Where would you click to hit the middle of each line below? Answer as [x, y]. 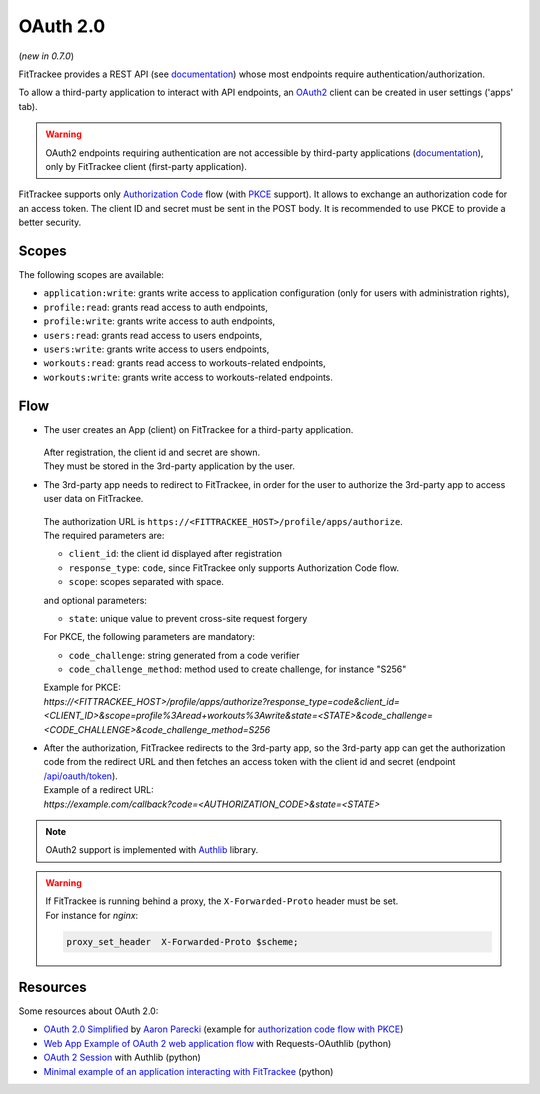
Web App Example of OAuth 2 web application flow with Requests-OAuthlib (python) [217, 1043]
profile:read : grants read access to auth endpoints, [156, 307]
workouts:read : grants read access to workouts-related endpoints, [184, 363]
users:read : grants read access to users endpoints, [153, 335]
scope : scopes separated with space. [146, 582]
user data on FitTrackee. [93, 499]
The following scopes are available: [91, 274]
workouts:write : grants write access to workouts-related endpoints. [188, 377]
